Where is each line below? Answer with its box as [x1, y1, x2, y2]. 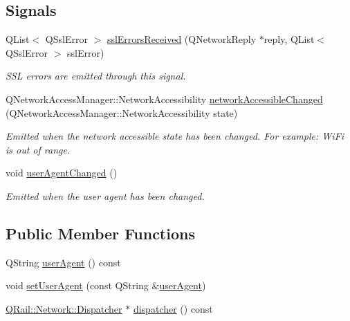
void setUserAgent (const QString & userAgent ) [6, 278, 206, 293]
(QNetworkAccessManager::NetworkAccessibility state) [6, 105, 238, 120]
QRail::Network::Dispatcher [6, 301, 122, 315]
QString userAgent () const [6, 255, 121, 269]
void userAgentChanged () [6, 165, 118, 180]
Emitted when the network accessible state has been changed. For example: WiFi [6, 129, 344, 143]
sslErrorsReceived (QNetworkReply [107, 32, 257, 46]
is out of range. [6, 142, 71, 156]
